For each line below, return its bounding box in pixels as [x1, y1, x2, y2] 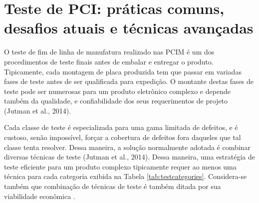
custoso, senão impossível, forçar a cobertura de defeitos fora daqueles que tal [4, 132, 241, 142]
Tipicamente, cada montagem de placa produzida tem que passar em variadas [4, 66, 242, 76]
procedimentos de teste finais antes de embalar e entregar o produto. [4, 56, 214, 66]
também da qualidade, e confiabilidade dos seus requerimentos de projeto [4, 95, 228, 106]
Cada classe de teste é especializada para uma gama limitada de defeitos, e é [4, 122, 238, 132]
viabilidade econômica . [4, 190, 75, 201]
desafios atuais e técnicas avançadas [4, 17, 254, 38]
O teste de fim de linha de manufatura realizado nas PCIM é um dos [4, 46, 215, 57]
